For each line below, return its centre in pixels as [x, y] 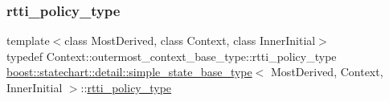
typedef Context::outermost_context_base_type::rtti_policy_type [172, 56]
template [28, 40]
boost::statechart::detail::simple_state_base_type [129, 72]
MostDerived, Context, [327, 72]
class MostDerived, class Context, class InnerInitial [190, 40]
